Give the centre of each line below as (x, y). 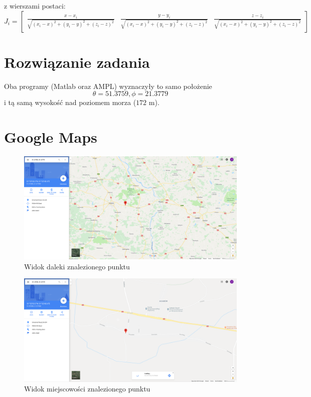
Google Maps (51, 137)
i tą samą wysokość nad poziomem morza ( (70, 102)
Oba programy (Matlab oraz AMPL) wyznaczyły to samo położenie (108, 86)
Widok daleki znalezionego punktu (77, 266)
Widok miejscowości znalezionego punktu (87, 389)
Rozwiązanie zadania (77, 62)
